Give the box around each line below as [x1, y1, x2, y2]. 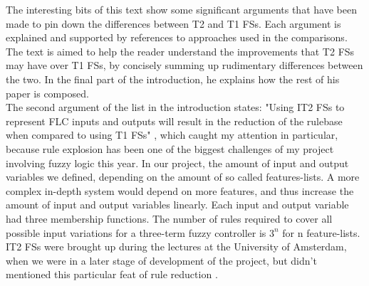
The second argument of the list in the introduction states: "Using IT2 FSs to [6, 100, 345, 115]
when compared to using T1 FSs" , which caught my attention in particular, [6, 127, 338, 142]
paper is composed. [6, 85, 89, 100]
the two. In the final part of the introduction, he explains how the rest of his [6, 71, 340, 86]
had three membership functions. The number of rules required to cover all [6, 211, 333, 226]
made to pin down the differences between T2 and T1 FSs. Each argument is [6, 16, 341, 31]
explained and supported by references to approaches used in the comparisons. [6, 30, 348, 45]
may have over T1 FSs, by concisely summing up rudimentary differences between [6, 58, 363, 73]
